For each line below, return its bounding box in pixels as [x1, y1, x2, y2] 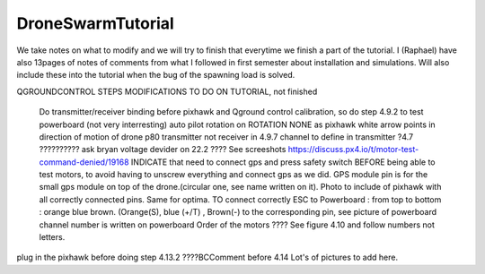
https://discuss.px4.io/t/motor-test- [287, 144, 419, 155]
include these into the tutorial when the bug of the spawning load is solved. [16, 70, 295, 81]
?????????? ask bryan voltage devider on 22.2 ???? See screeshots [39, 144, 287, 155]
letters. [39, 232, 66, 243]
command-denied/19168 [39, 157, 129, 167]
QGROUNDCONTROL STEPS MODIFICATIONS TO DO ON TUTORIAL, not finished [16, 86, 318, 97]
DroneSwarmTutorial [16, 13, 174, 33]
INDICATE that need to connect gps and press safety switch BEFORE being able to [130, 157, 436, 167]
